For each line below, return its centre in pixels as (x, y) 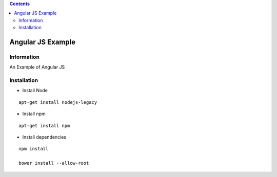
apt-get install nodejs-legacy (58, 102)
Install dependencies (44, 137)
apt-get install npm (44, 126)
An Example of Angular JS (37, 67)
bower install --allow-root (54, 163)
